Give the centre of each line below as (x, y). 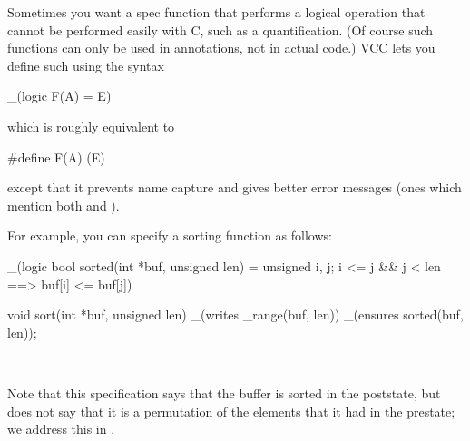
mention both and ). (64, 205)
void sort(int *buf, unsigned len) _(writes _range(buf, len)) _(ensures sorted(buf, (235, 314)
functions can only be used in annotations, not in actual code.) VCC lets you (221, 48)
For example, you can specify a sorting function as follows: (170, 235)
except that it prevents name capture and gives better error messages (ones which (235, 187)
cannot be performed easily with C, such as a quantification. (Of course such (220, 29)
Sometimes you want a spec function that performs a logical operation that (216, 12)
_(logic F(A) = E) (59, 96)
